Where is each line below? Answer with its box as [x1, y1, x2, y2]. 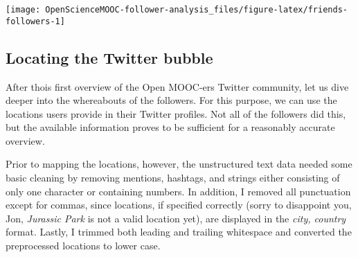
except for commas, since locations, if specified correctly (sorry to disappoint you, [6, 197, 352, 212]
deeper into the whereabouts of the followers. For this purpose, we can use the [6, 93, 337, 107]
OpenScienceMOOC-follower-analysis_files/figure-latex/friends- [45, 5, 348, 15]
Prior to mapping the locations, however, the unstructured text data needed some [6, 157, 352, 171]
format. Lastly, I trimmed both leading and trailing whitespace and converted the [6, 224, 352, 239]
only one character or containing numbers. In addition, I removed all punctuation [6, 184, 351, 198]
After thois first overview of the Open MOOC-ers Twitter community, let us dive [6, 79, 349, 94]
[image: [6, 5, 41, 15]
